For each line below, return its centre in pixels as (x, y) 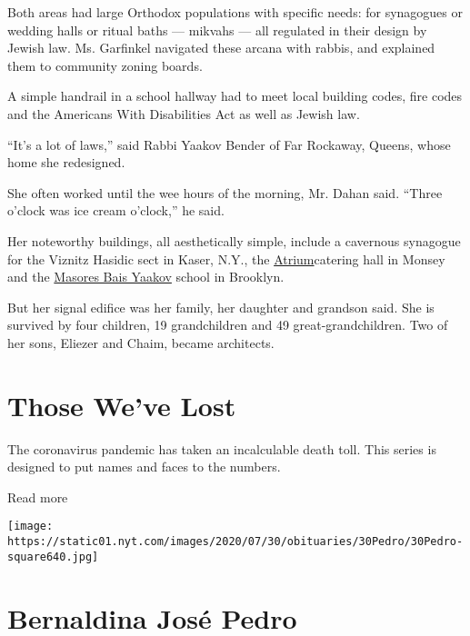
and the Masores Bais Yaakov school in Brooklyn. (146, 277)
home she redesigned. (66, 162)
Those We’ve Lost (122, 405)
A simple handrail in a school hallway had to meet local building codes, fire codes (235, 96)
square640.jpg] (53, 556)
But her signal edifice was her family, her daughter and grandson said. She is (221, 307)
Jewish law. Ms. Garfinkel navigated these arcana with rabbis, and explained (221, 48)
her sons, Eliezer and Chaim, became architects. (141, 342)
